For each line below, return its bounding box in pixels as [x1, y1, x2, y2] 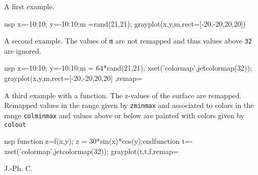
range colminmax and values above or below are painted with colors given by [4, 110, 245, 120]
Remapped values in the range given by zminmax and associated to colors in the [4, 100, 254, 111]
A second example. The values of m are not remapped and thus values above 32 [4, 35, 252, 46]
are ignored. [4, 45, 41, 56]
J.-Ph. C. [4, 163, 33, 173]
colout [4, 121, 26, 128]
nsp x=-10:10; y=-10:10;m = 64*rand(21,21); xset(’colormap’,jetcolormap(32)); [4, 62, 252, 73]
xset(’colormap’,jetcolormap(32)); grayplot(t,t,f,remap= [4, 145, 179, 156]
